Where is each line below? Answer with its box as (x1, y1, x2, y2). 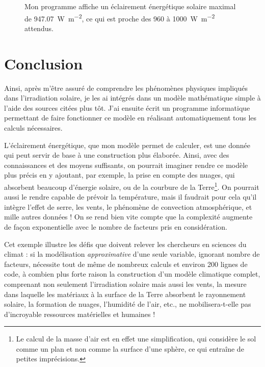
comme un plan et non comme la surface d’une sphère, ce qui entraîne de (16, 343, 244, 354)
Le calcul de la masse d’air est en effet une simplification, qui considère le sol (16, 333, 256, 344)
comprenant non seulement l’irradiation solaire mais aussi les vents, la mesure (4, 278, 247, 289)
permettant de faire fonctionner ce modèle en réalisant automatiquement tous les (4, 112, 257, 123)
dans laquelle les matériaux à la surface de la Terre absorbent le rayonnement (4, 288, 246, 299)
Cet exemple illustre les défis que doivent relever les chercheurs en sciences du (4, 238, 247, 249)
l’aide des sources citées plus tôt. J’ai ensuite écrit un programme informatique (4, 102, 250, 113)
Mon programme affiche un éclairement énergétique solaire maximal (24, 1, 236, 11)
